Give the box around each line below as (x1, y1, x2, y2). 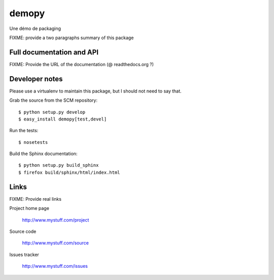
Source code (9, 228, 37, 234)
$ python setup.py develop (18, 109, 86, 115)
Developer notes (9, 74, 63, 83)
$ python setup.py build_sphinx (18, 163, 99, 168)
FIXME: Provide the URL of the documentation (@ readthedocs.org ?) (9, 61, 154, 67)
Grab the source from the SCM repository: (9, 97, 97, 104)
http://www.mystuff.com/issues (22, 263, 88, 269)
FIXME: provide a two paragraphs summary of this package (9, 35, 134, 41)
